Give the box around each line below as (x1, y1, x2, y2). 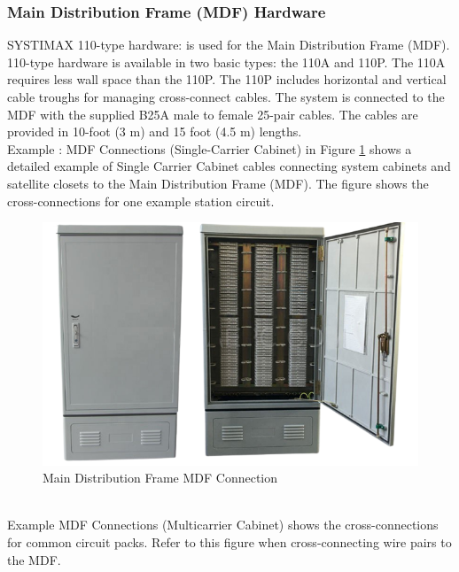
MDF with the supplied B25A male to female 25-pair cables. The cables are (7, 104, 418, 123)
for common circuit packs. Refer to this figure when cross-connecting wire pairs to (7, 533, 452, 551)
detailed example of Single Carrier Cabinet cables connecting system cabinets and (7, 157, 451, 175)
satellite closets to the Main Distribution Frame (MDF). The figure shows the (7, 174, 429, 192)
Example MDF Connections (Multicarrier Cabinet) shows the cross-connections (7, 515, 439, 534)
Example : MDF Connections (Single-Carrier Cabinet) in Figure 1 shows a (7, 139, 412, 158)
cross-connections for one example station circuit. (7, 191, 275, 210)
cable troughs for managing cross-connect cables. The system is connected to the (7, 88, 445, 105)
